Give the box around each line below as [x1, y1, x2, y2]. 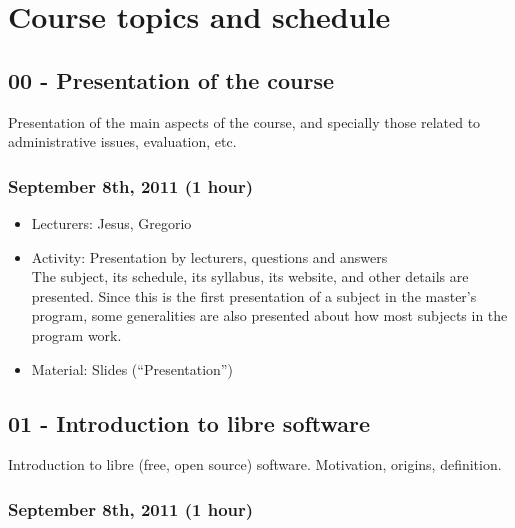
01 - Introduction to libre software [8, 407, 371, 438]
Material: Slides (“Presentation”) [31, 358, 233, 379]
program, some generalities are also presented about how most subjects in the [31, 305, 508, 326]
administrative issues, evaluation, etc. [8, 131, 237, 152]
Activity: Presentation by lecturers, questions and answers [31, 246, 388, 267]
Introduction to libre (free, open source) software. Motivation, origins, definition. [8, 454, 502, 475]
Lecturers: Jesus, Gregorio [31, 212, 192, 233]
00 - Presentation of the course [8, 64, 335, 95]
